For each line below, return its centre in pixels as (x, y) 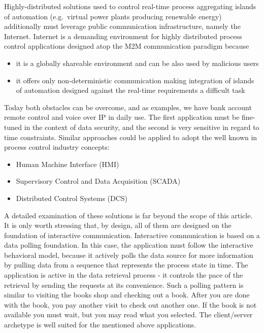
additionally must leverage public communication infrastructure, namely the (122, 26)
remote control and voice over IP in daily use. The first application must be (122, 117)
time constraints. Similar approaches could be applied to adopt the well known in (131, 137)
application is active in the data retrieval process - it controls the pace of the (124, 275)
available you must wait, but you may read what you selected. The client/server (128, 314)
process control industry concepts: (57, 147)
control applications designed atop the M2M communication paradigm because (127, 46)
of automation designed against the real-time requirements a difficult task (130, 90)
